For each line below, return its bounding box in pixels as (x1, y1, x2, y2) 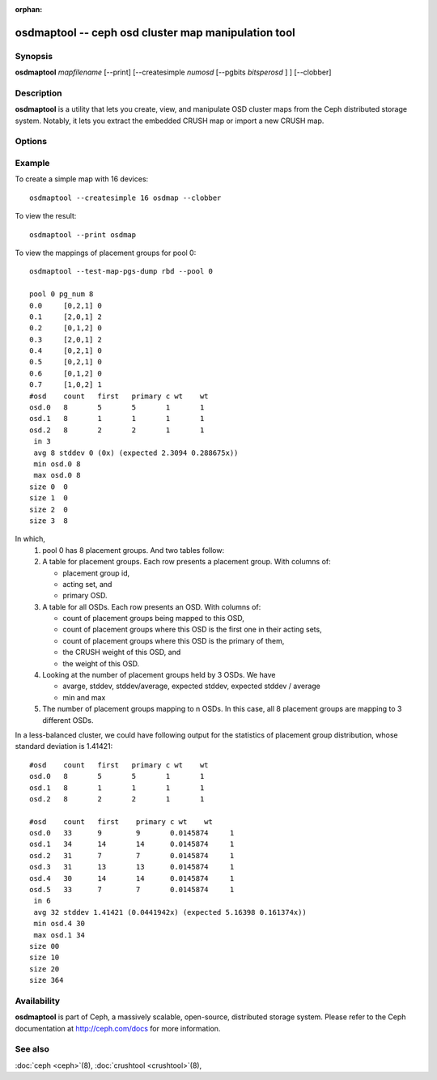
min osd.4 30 (33, 919, 85, 929)
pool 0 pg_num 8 (29, 290, 94, 299)
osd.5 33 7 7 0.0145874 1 (29, 885, 235, 895)
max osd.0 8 (33, 470, 81, 480)
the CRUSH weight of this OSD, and (62, 648, 181, 657)
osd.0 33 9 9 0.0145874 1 (29, 828, 235, 838)
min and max (62, 692, 106, 702)
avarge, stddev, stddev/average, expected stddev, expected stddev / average (62, 681, 321, 691)
